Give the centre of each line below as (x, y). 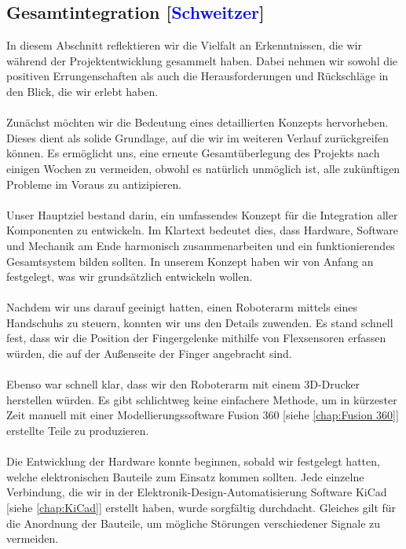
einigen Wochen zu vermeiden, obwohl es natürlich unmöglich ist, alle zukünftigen (203, 168)
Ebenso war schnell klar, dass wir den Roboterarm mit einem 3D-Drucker (183, 384)
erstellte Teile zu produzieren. (78, 431)
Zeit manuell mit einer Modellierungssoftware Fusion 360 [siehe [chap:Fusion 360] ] (203, 415)
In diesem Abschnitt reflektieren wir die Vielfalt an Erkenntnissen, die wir (184, 45)
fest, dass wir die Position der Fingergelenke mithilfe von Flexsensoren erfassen (196, 338)
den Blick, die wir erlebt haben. (82, 91)
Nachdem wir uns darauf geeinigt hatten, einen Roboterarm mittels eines (182, 307)
